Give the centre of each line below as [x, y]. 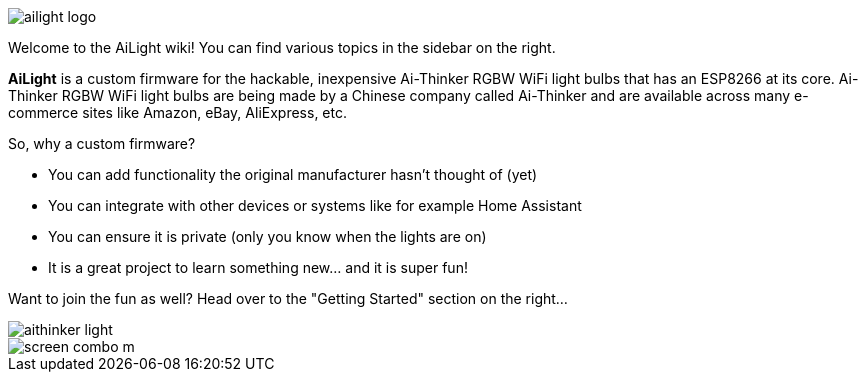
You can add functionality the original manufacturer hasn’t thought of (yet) [293, 174]
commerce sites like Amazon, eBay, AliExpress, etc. [177, 112]
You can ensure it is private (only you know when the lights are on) [267, 236]
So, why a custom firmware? [102, 143]
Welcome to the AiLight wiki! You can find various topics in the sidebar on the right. [282, 47]
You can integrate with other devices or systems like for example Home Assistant [315, 205]
